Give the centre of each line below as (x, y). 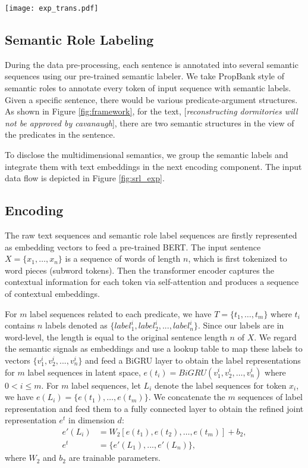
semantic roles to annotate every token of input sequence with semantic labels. (148, 88)
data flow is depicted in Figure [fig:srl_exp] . (85, 178)
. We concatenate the (187, 397)
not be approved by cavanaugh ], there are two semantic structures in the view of (150, 123)
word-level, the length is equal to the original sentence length (116, 337)
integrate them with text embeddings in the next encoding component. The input (153, 166)
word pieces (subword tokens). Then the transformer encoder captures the (139, 270)
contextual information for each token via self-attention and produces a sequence (152, 282)
